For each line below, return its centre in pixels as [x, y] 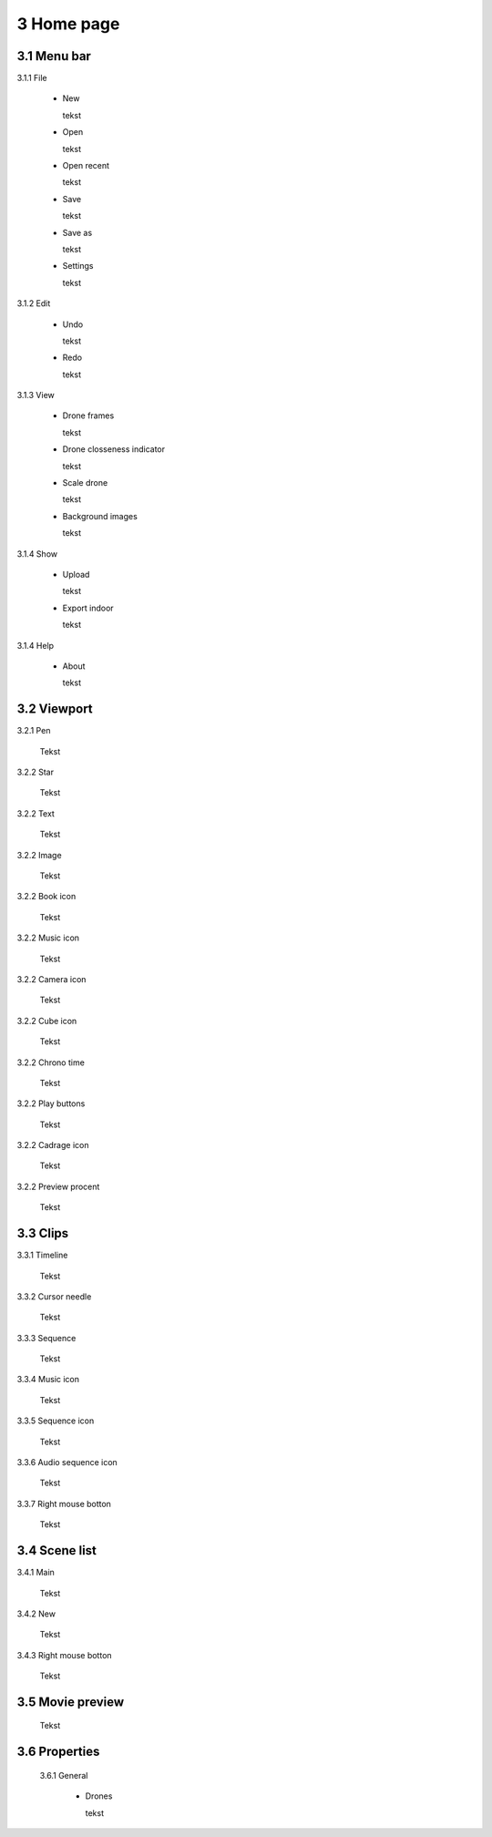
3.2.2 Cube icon [47, 1021]
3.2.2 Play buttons [51, 1103]
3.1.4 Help [36, 645]
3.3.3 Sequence [46, 1338]
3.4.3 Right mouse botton [65, 1655]
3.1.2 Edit [34, 303]
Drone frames [88, 416]
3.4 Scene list [57, 1550]
